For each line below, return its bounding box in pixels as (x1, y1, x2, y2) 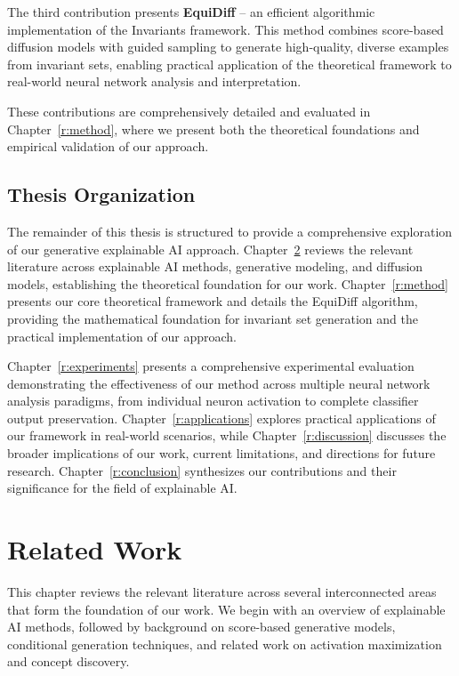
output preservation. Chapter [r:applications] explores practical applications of (7, 408, 436, 427)
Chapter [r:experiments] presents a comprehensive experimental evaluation (7, 357, 415, 375)
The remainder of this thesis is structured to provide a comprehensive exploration (7, 221, 453, 240)
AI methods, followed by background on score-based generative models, (7, 617, 396, 636)
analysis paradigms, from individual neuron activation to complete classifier (7, 391, 419, 410)
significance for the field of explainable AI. (7, 479, 238, 497)
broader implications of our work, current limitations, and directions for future (7, 444, 436, 463)
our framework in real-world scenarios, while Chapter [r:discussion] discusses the (7, 426, 447, 445)
